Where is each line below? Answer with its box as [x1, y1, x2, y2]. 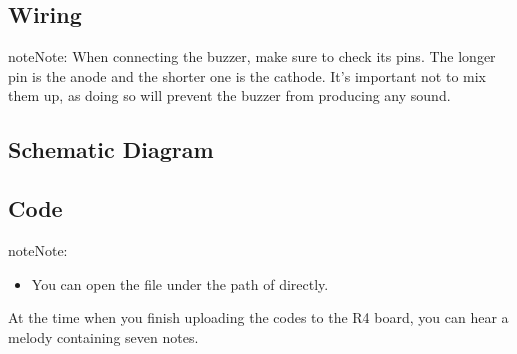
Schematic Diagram [8, 134, 214, 165]
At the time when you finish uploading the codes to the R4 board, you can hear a [8, 307, 509, 328]
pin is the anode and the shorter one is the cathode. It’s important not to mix [8, 65, 486, 86]
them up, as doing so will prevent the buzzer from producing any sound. [8, 85, 451, 106]
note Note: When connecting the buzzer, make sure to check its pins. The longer [8, 46, 496, 67]
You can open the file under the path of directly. [31, 273, 329, 294]
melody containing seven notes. [8, 326, 199, 347]
